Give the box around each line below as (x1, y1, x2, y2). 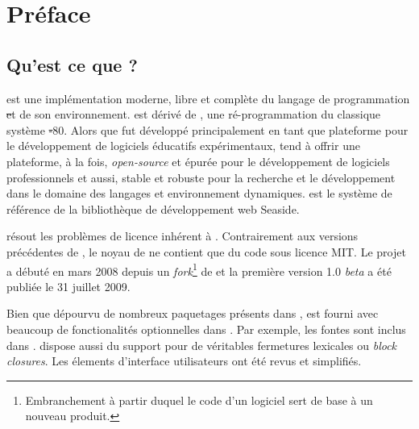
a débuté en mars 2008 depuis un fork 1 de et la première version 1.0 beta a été (6, 260, 392, 279)
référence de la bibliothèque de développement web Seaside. (6, 200, 300, 217)
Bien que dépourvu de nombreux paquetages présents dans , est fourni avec (6, 305, 379, 322)
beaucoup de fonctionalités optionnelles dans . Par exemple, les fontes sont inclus (6, 320, 406, 337)
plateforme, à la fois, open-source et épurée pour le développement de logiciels (6, 152, 390, 169)
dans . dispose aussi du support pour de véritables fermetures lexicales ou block (6, 336, 397, 353)
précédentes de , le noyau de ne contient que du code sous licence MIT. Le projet (6, 243, 406, 260)
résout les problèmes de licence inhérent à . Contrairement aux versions (6, 227, 359, 244)
